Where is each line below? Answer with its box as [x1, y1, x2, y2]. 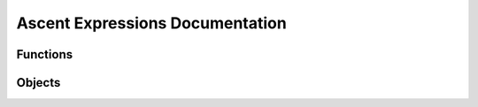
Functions [16, 47, 73, 62]
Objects [16, 75, 61, 90]
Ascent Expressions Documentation [16, 13, 287, 33]
